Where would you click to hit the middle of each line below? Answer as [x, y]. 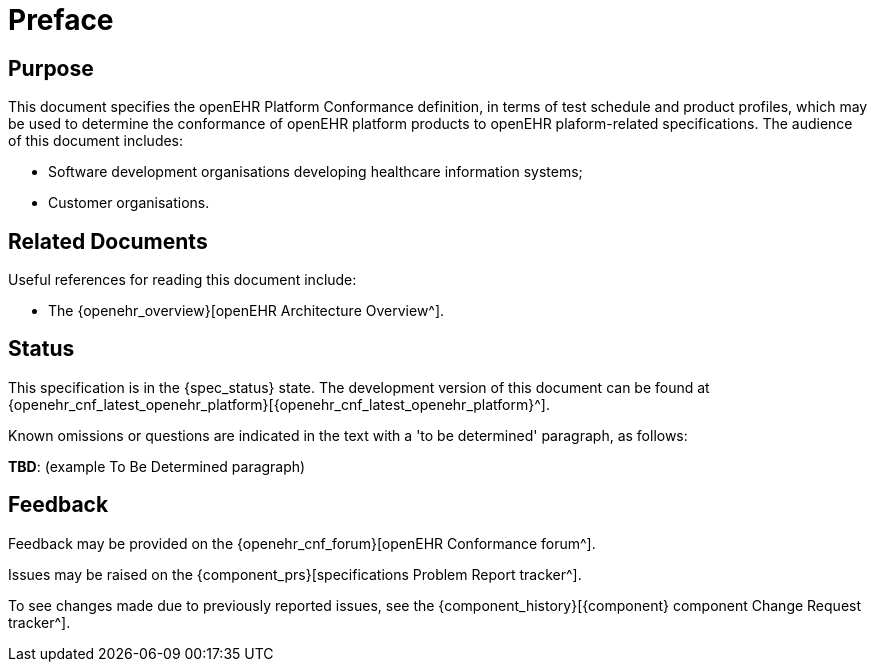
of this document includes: [96, 141]
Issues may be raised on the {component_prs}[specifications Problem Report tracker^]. [295, 574]
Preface [61, 20]
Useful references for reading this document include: [182, 280]
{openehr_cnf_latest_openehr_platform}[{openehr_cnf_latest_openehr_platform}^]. [279, 404]
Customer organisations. [129, 203]
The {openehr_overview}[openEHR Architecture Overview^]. [246, 311]
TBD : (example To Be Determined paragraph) [157, 466]
